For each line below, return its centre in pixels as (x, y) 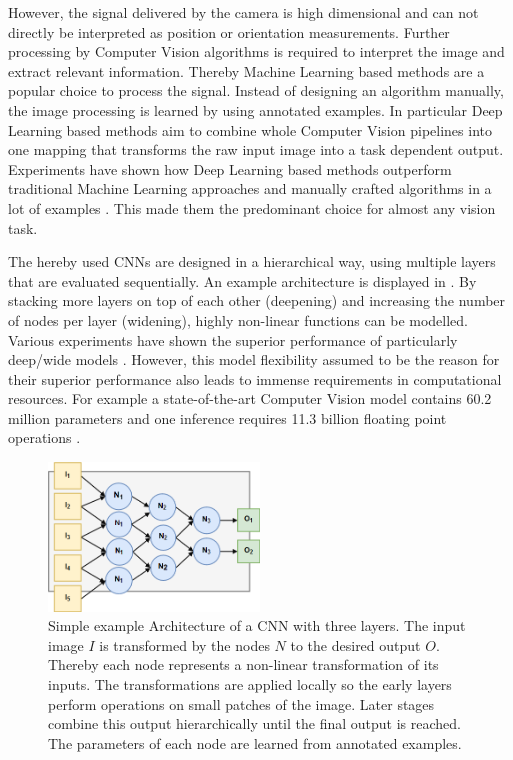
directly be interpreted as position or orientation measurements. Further (229, 31)
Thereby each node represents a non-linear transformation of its (243, 664)
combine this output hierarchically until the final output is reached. (254, 723)
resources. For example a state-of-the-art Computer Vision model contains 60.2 (250, 398)
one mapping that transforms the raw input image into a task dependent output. (256, 149)
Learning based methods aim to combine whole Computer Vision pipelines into (250, 129)
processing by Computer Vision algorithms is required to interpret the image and (256, 51)
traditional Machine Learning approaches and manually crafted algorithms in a (250, 188)
